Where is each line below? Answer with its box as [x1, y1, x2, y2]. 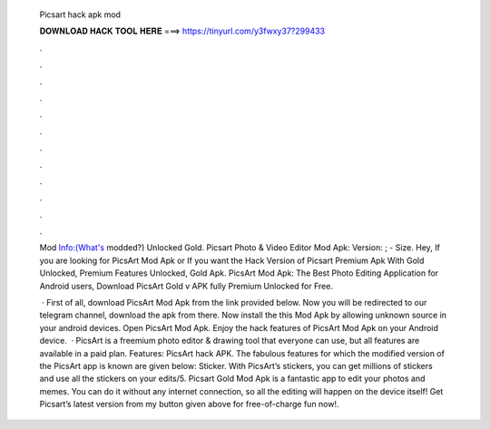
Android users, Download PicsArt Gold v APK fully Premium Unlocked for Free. [39, 280, 333, 291]
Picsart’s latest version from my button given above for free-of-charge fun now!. [39, 399, 339, 410]
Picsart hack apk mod [39, 9, 122, 20]
